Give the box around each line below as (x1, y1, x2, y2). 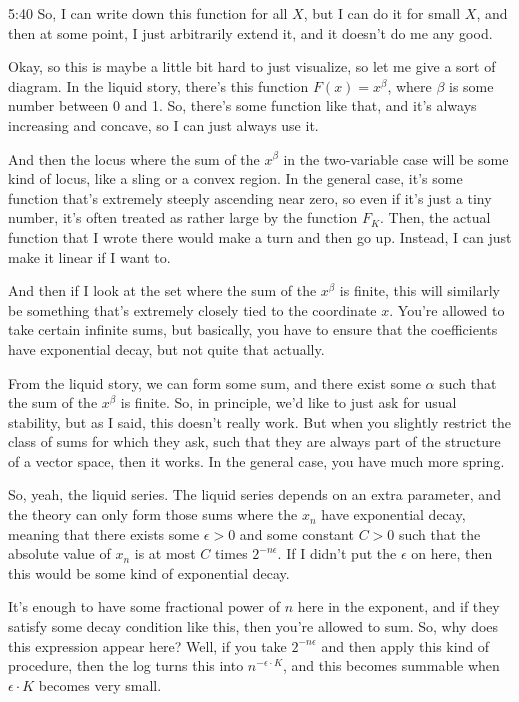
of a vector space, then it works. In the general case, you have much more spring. (8, 450, 505, 471)
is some (449, 75, 494, 96)
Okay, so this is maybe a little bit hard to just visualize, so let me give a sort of (8, 56, 496, 77)
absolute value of (8, 543, 111, 564)
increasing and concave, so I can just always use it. (8, 114, 319, 135)
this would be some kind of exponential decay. (8, 562, 290, 583)
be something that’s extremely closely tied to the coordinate (8, 299, 377, 320)
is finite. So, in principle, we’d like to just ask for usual (120, 392, 457, 413)
